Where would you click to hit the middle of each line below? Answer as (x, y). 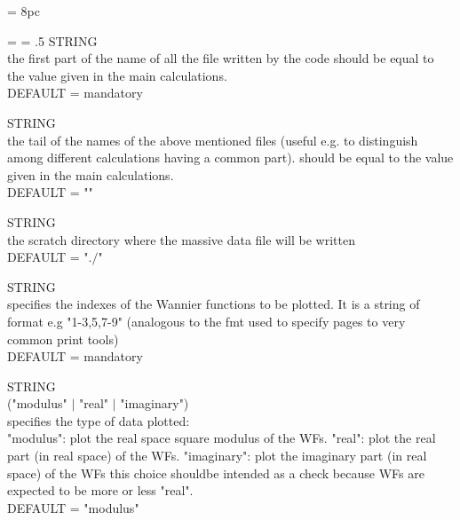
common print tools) (63, 339)
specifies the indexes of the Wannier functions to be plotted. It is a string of (214, 304)
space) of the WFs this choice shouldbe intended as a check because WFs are (216, 473)
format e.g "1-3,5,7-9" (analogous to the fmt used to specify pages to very (206, 321)
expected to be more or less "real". (100, 490)
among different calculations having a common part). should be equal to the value (230, 158)
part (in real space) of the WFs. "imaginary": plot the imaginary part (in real (217, 456)
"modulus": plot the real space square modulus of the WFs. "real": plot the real (222, 438)
